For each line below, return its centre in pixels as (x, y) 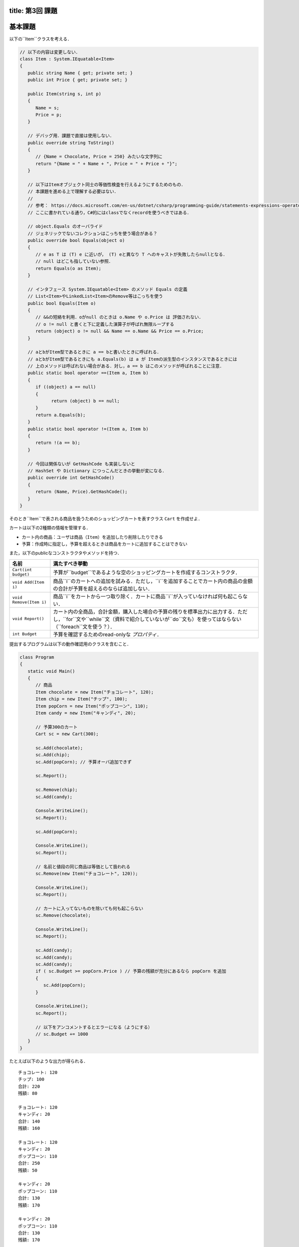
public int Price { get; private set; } (78, 80)
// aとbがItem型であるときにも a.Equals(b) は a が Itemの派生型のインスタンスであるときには (132, 359)
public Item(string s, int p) (65, 94)
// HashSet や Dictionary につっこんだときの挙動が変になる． (97, 471)
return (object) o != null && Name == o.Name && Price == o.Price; (120, 331)
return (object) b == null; (85, 401)
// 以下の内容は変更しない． (50, 52)
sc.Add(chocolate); (59, 748)
